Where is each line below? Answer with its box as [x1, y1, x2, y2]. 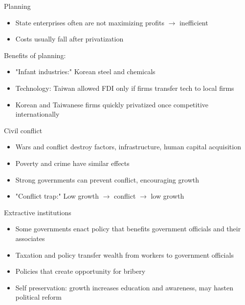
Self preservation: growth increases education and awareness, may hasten [15, 282, 233, 292]
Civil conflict [4, 125, 43, 135]
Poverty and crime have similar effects [15, 158, 130, 168]
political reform [15, 292, 62, 302]
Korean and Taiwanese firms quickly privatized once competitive [15, 99, 208, 109]
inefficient [179, 17, 208, 27]
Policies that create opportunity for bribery [15, 266, 146, 276]
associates [15, 233, 45, 243]
